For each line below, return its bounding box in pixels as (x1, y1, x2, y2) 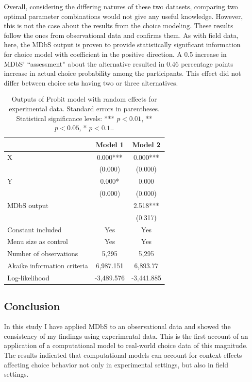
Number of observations (7, 248, 78, 259)
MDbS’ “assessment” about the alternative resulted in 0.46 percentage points (4, 58, 234, 69)
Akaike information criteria (7, 260, 88, 271)
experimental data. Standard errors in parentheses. (9, 103, 160, 113)
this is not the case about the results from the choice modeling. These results (4, 20, 234, 31)
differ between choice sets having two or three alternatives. (4, 77, 178, 87)
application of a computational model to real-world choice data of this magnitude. (4, 340, 248, 350)
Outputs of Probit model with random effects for (11, 94, 157, 104)
